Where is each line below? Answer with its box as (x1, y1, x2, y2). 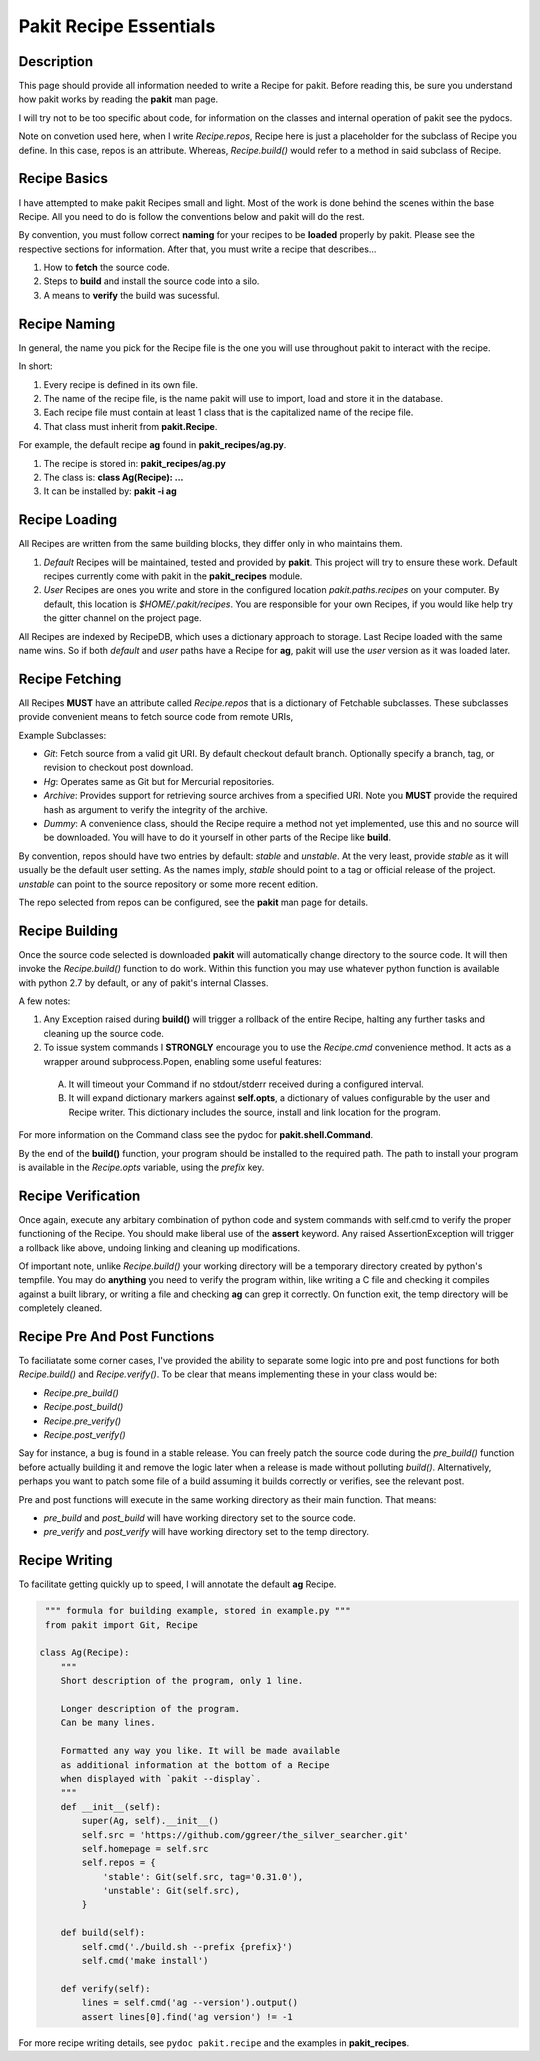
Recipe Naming (18, 315, 116, 332)
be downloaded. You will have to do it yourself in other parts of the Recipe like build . (43, 831, 392, 844)
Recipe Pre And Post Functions (18, 1328, 215, 1345)
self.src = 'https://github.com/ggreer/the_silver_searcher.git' (81, 1829, 409, 1840)
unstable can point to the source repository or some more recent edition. (18, 878, 319, 890)
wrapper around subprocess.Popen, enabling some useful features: (43, 1055, 322, 1067)
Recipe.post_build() (43, 1401, 124, 1413)
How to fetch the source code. (43, 261, 170, 274)
